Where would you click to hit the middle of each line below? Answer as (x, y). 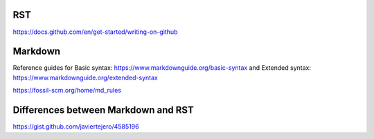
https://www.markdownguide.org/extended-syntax (86, 77)
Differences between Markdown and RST (103, 110)
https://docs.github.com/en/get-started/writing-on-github (95, 32)
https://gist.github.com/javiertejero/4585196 (76, 127)
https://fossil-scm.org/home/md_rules (67, 91)
